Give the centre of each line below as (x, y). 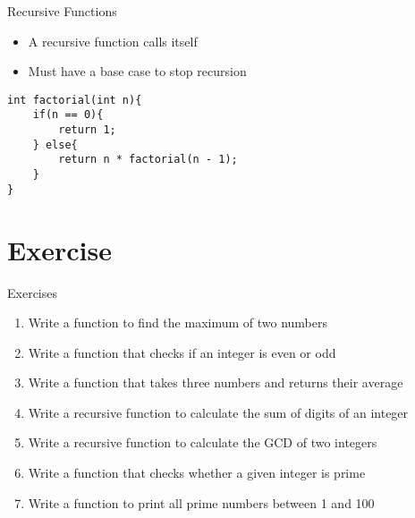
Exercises (32, 292)
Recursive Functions (62, 11)
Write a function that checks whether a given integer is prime (197, 473)
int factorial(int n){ (75, 100)
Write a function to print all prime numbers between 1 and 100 (201, 502)
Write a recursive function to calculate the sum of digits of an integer (218, 412)
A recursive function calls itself (113, 41)
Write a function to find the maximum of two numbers (178, 323)
